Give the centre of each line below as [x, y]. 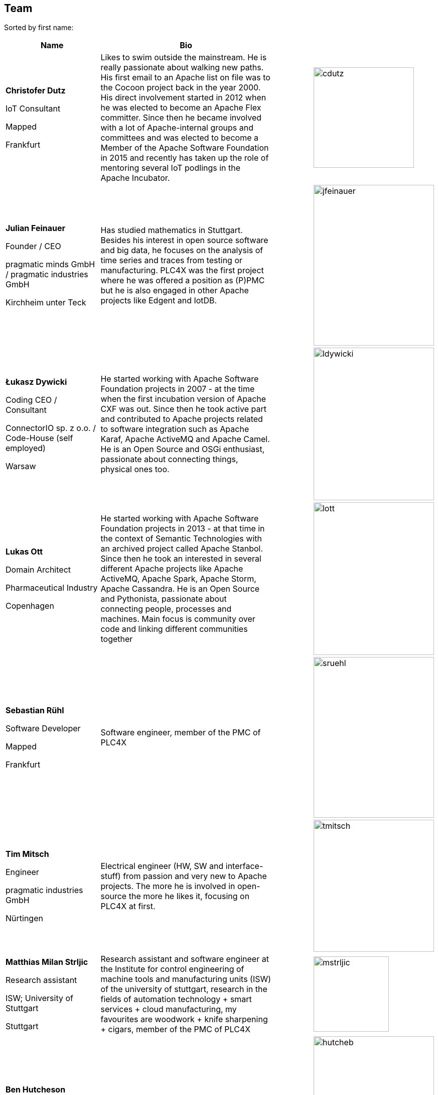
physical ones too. [135, 469]
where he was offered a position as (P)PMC [183, 281]
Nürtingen [24, 918]
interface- [244, 866]
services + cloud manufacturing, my [169, 1009]
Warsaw [21, 466]
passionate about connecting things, [169, 459]
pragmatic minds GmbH [50, 264]
